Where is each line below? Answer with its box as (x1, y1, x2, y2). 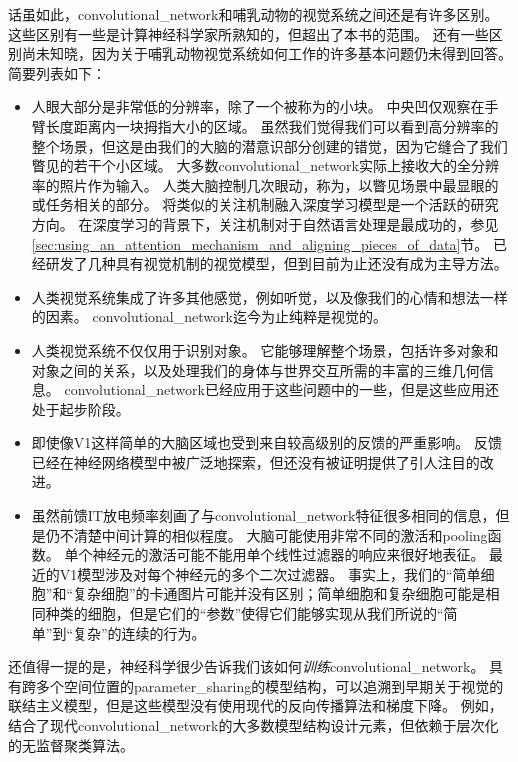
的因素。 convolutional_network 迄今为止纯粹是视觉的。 (31, 306, 387, 327)
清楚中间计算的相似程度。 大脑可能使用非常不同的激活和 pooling (73, 524, 488, 545)
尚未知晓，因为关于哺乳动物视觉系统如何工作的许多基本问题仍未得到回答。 (21, 43, 512, 64)
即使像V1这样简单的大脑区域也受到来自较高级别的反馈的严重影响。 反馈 (31, 432, 502, 453)
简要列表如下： (8, 62, 106, 83)
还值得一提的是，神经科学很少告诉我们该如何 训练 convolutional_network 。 (8, 656, 485, 677)
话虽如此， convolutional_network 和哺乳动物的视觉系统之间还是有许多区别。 (8, 4, 499, 24)
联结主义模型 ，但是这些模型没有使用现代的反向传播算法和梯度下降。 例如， (8, 695, 503, 716)
